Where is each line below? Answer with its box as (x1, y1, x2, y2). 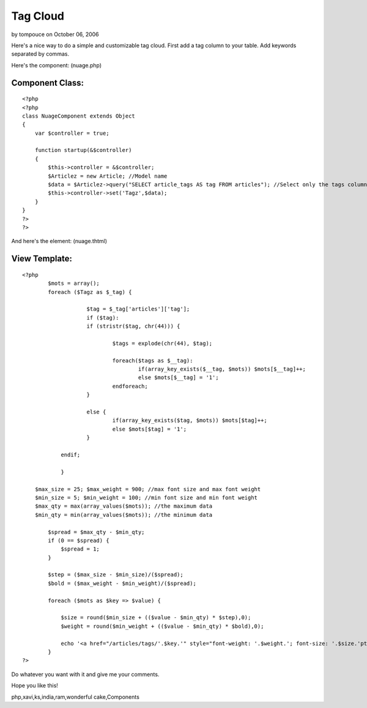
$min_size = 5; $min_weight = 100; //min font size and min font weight (34, 494, 258, 501)
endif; (61, 451, 81, 458)
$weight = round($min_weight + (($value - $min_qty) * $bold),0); (61, 622, 264, 630)
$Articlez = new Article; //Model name (48, 172, 168, 179)
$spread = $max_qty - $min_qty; (48, 529, 145, 535)
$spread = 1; (61, 546, 100, 552)
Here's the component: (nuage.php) (11, 61, 102, 69)
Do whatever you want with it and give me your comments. (11, 671, 160, 678)
